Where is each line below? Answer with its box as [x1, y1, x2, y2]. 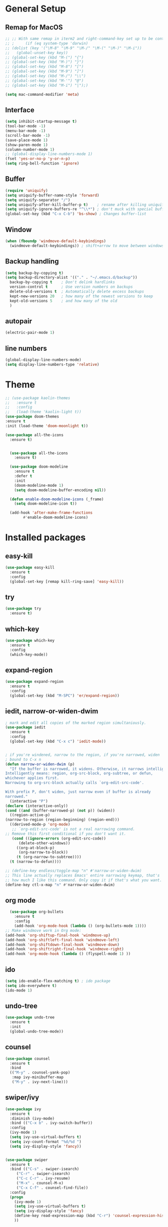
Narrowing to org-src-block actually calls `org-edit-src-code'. [5, 780, 144, 785]
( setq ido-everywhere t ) [5, 983, 57, 988]
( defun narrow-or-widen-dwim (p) [5, 761, 75, 767]
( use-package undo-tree [5, 1015, 55, 1020]
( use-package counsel [5, 1056, 50, 1061]
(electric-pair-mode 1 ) [5, 330, 55, 335]
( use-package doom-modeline [9, 464, 68, 469]
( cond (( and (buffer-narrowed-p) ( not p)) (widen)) [5, 808, 115, 813]
